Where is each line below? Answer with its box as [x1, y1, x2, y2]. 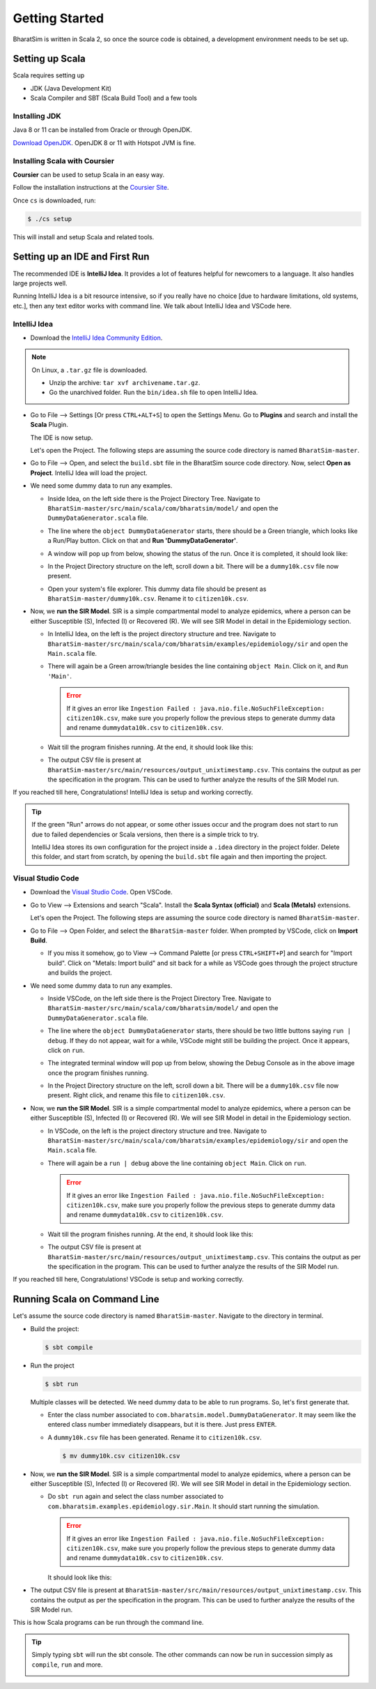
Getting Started [13, 10, 104, 26]
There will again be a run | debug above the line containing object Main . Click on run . [47, 1159, 306, 1167]
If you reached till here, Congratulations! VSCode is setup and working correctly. [13, 1275, 244, 1284]
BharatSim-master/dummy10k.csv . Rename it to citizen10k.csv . [47, 594, 249, 603]
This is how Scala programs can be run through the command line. [13, 1619, 204, 1627]
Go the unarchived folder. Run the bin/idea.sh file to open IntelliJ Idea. [49, 388, 258, 397]
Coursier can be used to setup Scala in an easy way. [13, 170, 165, 179]
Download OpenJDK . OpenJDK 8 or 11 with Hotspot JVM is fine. [13, 138, 196, 147]
